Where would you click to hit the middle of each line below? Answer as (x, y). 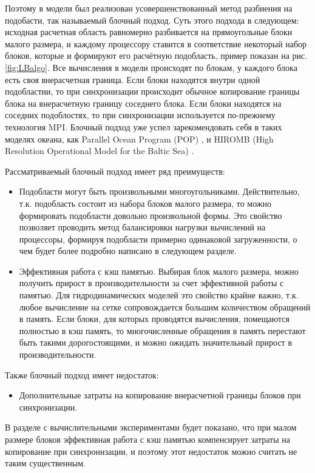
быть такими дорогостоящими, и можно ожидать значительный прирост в (156, 342)
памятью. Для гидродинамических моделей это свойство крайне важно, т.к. (159, 295)
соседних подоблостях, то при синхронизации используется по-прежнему (140, 115)
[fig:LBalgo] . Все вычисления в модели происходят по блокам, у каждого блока (151, 67)
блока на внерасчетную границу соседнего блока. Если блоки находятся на (143, 103)
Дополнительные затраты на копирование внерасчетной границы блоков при (160, 395)
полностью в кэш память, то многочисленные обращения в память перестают (162, 330)
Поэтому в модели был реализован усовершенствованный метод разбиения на (149, 8)
